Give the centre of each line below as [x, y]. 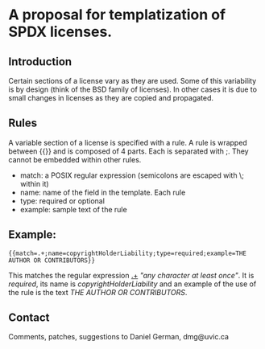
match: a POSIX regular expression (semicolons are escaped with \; [132, 175]
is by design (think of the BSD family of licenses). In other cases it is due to [133, 89]
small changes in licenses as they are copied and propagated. [111, 98]
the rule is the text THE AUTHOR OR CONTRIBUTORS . [98, 292]
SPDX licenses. [60, 32]
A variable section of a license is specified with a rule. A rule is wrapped [128, 142]
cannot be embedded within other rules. [75, 159]
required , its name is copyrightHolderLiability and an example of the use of [132, 284]
